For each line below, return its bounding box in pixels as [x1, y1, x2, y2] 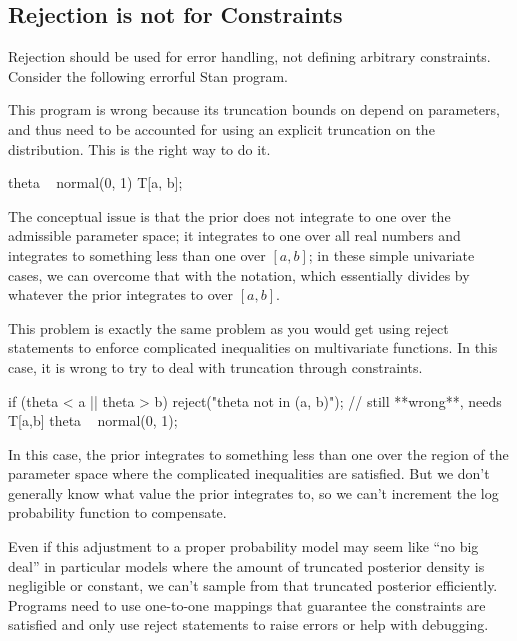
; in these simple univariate [308, 244, 475, 265]
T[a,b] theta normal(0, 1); [8, 410, 178, 431]
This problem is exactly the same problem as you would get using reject [8, 317, 449, 338]
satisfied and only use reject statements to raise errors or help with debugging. [8, 614, 489, 635]
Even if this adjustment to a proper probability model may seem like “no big [8, 536, 479, 557]
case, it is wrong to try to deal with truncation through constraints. [8, 356, 423, 377]
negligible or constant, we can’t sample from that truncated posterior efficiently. [8, 575, 498, 596]
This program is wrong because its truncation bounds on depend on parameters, [8, 99, 500, 120]
